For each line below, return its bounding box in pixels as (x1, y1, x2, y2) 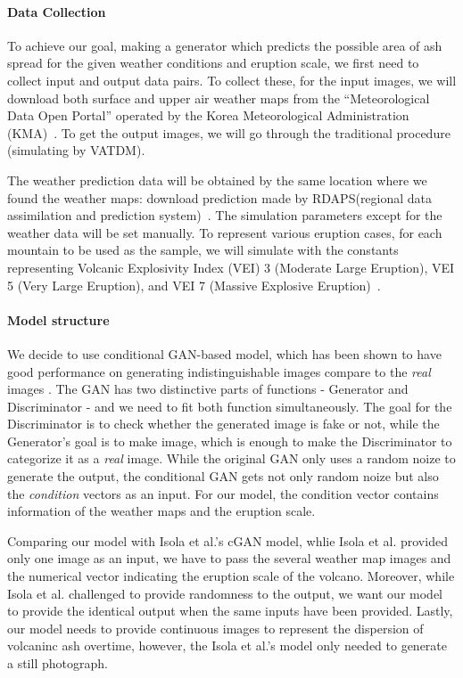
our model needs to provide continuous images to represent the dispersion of (7, 618, 424, 637)
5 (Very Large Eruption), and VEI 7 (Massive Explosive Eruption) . (7, 275, 381, 294)
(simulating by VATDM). (7, 141, 145, 159)
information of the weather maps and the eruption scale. (7, 502, 316, 520)
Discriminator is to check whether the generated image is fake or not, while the (7, 414, 440, 433)
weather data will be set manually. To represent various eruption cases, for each (7, 223, 442, 241)
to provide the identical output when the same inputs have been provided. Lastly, (7, 601, 453, 620)
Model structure (7, 310, 110, 329)
